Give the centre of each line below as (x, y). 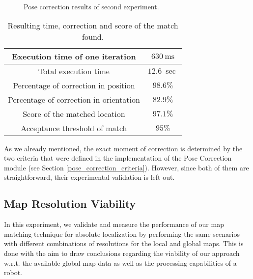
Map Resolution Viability (70, 204)
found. (93, 36)
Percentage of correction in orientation (74, 99)
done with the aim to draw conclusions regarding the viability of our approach (122, 253)
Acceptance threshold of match (74, 128)
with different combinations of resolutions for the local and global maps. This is (124, 243)
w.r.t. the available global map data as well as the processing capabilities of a (120, 263)
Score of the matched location (74, 113)
